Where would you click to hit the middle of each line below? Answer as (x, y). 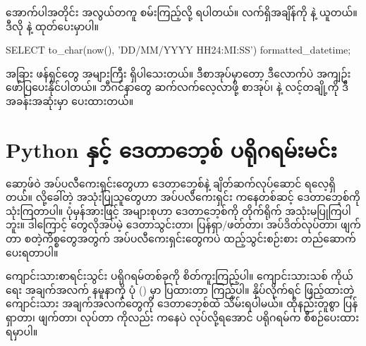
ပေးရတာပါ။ (32, 252)
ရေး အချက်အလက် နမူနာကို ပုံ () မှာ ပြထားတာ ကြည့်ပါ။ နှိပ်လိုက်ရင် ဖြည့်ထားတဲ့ (180, 289)
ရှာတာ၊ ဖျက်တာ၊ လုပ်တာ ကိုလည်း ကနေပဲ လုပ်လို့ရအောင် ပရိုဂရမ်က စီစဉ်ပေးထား (183, 317)
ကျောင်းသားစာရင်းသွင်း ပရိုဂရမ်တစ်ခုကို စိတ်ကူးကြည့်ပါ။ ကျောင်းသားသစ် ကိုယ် (179, 276)
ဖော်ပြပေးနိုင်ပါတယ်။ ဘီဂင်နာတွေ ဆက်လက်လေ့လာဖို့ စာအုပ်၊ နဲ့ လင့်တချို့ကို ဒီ (177, 87)
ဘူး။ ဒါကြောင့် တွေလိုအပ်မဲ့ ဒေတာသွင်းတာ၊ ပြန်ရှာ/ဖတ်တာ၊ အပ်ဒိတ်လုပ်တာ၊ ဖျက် (183, 224)
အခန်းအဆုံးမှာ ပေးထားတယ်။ (70, 100)
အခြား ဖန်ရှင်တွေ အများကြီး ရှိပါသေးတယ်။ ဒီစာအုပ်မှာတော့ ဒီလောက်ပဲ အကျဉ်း (178, 73)
